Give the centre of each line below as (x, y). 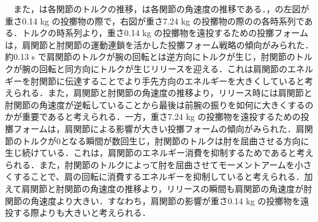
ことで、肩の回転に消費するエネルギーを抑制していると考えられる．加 (172, 176)
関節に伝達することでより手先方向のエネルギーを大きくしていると (172, 80)
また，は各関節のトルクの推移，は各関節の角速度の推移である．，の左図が (161, 9)
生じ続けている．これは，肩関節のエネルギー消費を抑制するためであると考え (159, 153)
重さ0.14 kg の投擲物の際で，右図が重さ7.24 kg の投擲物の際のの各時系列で (155, 20)
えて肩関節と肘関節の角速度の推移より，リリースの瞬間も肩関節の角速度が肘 (159, 188)
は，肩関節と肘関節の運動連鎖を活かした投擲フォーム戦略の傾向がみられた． (159, 44)
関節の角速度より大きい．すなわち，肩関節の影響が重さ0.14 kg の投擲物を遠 (157, 200)
